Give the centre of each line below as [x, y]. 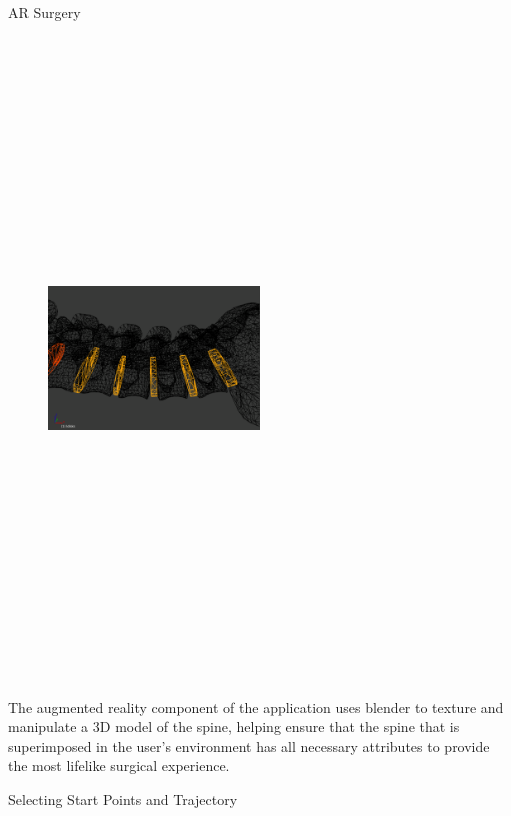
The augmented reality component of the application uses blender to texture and [256, 706]
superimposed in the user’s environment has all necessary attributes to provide [249, 745]
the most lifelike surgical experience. [119, 765]
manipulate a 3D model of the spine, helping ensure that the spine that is [234, 726]
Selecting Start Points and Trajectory [123, 799]
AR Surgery [44, 12]
